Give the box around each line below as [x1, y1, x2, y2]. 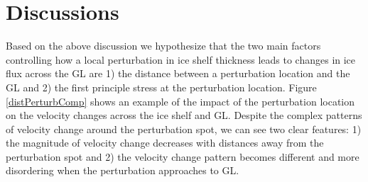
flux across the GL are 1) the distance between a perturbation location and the [6, 66, 350, 81]
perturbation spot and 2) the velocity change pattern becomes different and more [6, 149, 359, 164]
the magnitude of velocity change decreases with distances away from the [6, 135, 324, 150]
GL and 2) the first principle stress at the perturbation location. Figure [6, 79, 317, 94]
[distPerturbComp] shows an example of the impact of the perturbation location [6, 93, 355, 108]
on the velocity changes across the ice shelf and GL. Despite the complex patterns [6, 108, 362, 123]
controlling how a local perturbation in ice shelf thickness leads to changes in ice [6, 52, 356, 67]
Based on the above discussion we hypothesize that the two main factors [6, 38, 321, 53]
